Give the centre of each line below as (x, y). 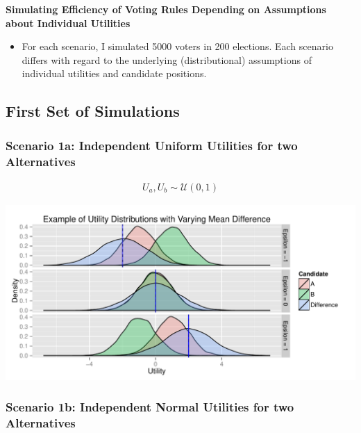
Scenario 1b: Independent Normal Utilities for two (150, 407)
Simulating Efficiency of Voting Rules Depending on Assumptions (166, 9)
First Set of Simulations (93, 111)
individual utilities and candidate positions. (114, 73)
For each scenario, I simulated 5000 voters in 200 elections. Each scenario (177, 46)
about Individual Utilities (68, 23)
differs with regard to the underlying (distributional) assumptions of (167, 59)
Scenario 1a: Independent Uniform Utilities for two (152, 145)
